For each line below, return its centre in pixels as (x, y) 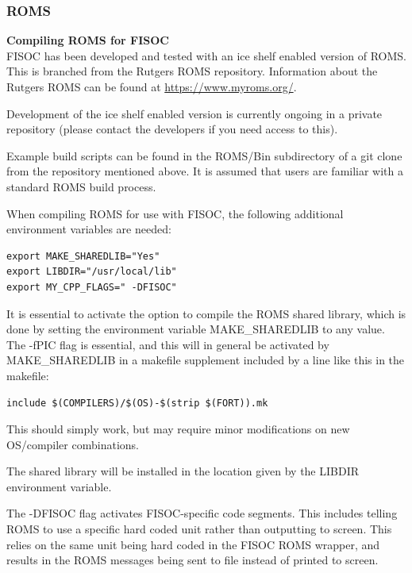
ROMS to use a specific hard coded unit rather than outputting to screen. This (199, 529)
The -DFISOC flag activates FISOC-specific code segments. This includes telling (202, 513)
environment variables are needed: (89, 229)
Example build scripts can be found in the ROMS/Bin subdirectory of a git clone (204, 155)
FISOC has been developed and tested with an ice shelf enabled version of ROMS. (206, 55)
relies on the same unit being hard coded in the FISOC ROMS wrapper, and (193, 544)
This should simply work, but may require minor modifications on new (178, 429)
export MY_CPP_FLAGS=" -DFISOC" (92, 287)
